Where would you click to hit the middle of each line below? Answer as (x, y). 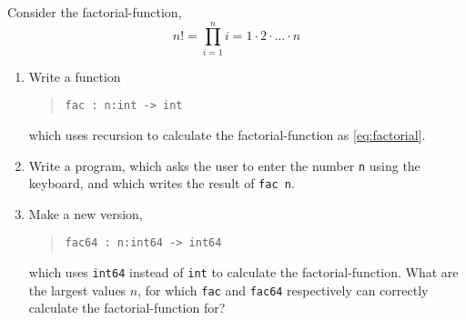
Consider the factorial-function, (95, 12)
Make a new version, (86, 213)
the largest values (77, 290)
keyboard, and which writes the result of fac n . (162, 183)
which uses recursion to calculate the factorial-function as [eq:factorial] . (227, 134)
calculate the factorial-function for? (127, 308)
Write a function (75, 76)
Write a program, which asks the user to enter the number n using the (224, 165)
